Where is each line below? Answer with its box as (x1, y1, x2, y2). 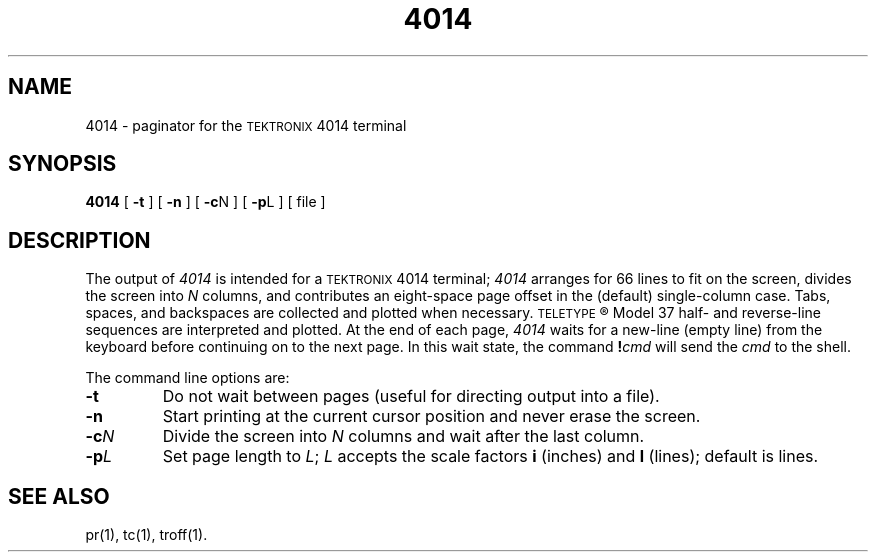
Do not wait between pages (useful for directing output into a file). (162, 386, 660, 407)
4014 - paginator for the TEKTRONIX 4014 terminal (85, 116, 407, 134)
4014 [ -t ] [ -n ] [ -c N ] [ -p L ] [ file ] (85, 193, 326, 211)
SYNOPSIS (8, 151, 117, 177)
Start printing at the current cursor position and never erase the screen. (162, 406, 701, 427)
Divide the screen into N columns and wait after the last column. (162, 426, 645, 447)
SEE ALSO (8, 483, 110, 509)
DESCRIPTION (8, 227, 151, 253)
